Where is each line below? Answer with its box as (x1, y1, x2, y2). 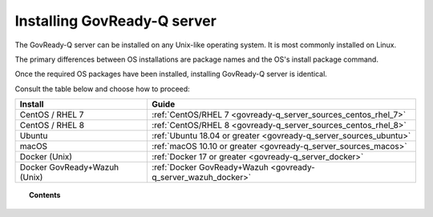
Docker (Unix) (19, 151, 72, 163)
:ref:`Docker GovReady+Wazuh (152, 162, 269, 173)
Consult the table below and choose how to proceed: (14, 84, 190, 94)
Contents (29, 191, 61, 200)
